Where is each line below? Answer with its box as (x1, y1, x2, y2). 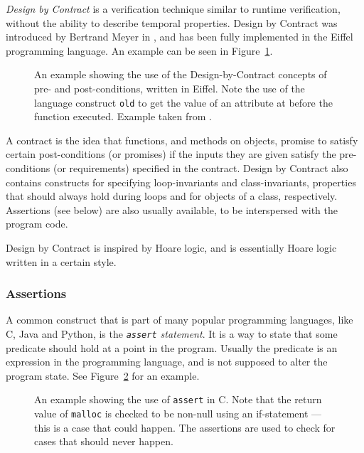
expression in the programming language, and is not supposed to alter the (6, 354, 328, 369)
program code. (6, 216, 68, 231)
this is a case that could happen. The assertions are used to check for (34, 420, 336, 435)
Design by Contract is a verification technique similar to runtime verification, (6, 1, 341, 16)
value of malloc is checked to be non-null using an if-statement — (34, 406, 322, 421)
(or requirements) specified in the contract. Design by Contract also (53, 161, 348, 175)
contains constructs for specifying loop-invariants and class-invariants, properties (6, 174, 356, 189)
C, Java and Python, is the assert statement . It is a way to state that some (6, 326, 338, 341)
